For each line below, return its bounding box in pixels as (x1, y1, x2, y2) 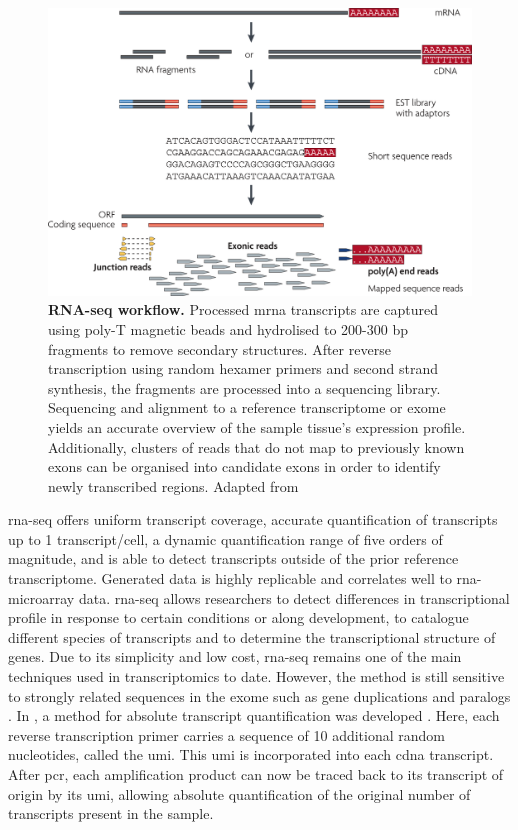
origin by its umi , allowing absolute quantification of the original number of (8, 783, 471, 804)
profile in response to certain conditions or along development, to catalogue (8, 607, 469, 628)
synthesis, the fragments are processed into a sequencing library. (48, 377, 441, 398)
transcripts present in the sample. (8, 803, 214, 824)
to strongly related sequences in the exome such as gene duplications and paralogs (8, 685, 511, 706)
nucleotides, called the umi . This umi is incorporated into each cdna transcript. (8, 744, 494, 765)
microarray (8, 587, 75, 608)
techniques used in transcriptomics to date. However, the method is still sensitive (8, 666, 505, 687)
